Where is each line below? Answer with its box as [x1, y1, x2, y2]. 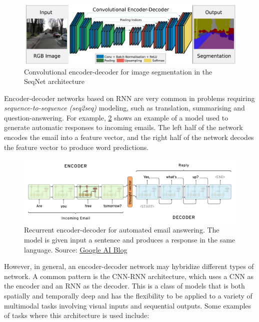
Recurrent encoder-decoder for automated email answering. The [24, 224, 219, 235]
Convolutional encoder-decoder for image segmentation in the [24, 66, 212, 76]
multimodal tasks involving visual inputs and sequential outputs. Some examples [4, 300, 251, 310]
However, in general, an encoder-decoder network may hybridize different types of [4, 261, 254, 271]
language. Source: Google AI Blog [24, 244, 127, 254]
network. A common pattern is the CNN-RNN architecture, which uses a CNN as [4, 270, 254, 281]
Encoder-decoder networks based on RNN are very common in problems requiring [4, 92, 255, 103]
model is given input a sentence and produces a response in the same [24, 234, 235, 244]
